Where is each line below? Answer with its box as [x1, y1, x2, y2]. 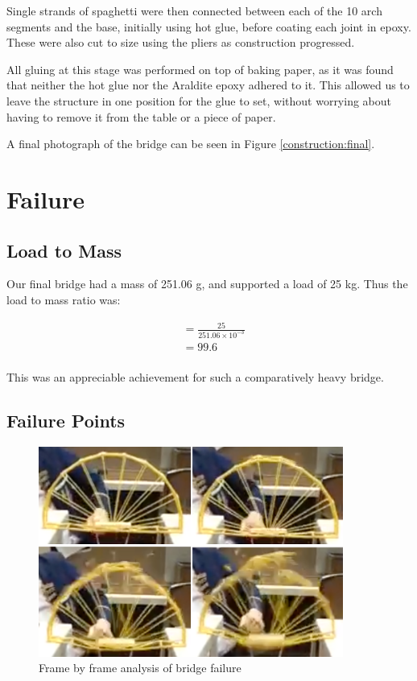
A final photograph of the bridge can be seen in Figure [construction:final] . [6, 135, 375, 152]
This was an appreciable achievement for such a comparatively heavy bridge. [6, 369, 384, 385]
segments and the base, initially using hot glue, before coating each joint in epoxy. [6, 18, 411, 35]
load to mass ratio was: [6, 291, 121, 307]
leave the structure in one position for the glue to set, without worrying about [6, 92, 392, 109]
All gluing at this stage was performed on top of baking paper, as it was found [6, 60, 394, 77]
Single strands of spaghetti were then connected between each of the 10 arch [6, 2, 382, 19]
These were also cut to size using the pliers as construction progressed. [6, 34, 355, 51]
